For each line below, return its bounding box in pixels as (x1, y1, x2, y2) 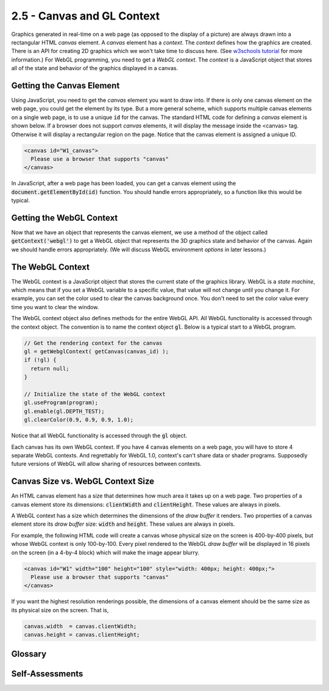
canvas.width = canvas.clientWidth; (24, 623, 137, 629)
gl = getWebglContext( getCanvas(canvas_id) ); (24, 348, 169, 355)
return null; (30, 365, 69, 372)
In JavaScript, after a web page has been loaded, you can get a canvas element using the (11, 180, 236, 187)
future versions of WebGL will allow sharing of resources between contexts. (11, 460, 202, 468)
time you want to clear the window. (11, 303, 99, 310)
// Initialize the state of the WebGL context (24, 390, 166, 398)
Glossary (11, 649, 47, 659)
